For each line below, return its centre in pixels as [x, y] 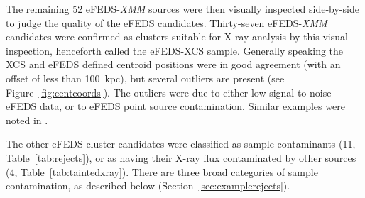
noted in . [27, 120]
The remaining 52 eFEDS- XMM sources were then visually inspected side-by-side [182, 9]
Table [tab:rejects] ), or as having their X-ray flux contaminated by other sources [181, 157]
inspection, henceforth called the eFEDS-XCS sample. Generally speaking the [175, 50]
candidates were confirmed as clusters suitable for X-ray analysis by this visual [177, 37]
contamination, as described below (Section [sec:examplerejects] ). [148, 186]
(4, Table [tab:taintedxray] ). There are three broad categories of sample [162, 171]
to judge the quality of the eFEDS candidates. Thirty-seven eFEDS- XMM [167, 22]
